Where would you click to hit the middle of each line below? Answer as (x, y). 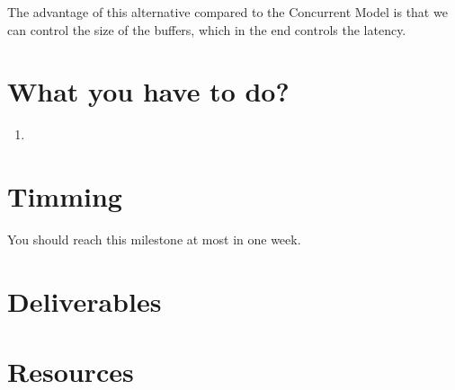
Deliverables (85, 301)
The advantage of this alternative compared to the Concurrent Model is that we (227, 12)
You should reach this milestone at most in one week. (154, 239)
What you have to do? (148, 91)
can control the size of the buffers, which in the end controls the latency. (207, 29)
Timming (65, 196)
